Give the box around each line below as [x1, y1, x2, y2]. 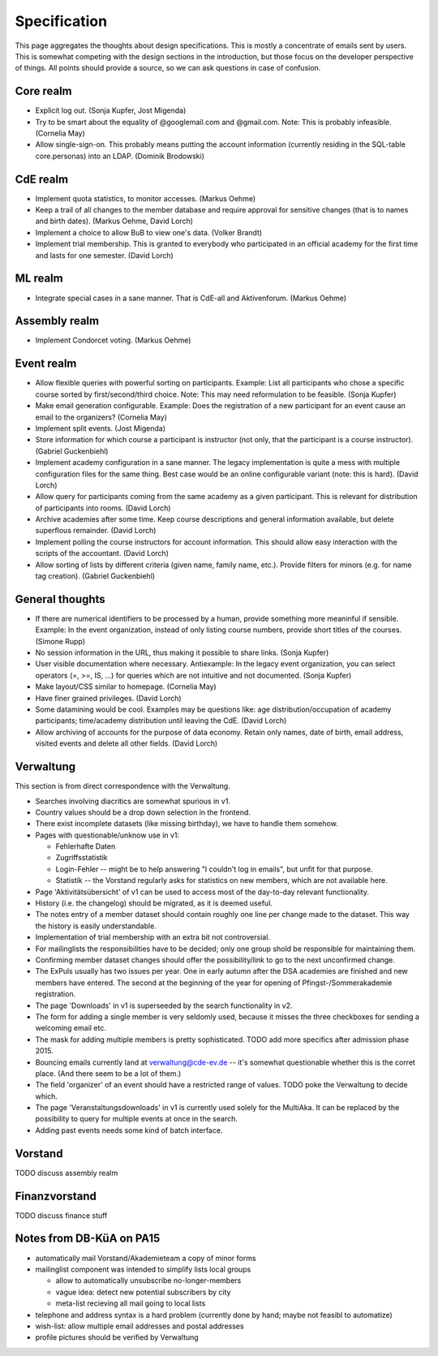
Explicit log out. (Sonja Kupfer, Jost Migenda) [35, 105, 187, 115]
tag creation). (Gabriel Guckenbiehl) [35, 571, 156, 581]
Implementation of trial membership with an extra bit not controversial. [35, 932, 271, 942]
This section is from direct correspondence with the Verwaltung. [15, 781, 230, 791]
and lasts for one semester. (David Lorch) [35, 250, 174, 260]
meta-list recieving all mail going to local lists [55, 1298, 206, 1308]
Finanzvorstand [15, 1189, 97, 1203]
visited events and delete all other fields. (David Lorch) [35, 738, 218, 748]
